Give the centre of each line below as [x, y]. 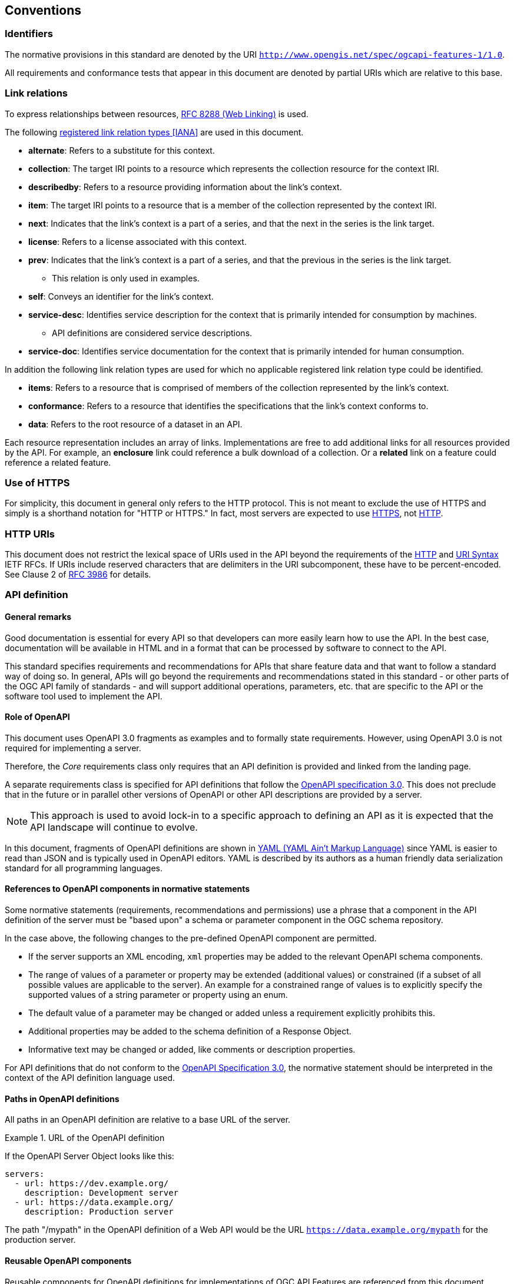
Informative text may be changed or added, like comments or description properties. [192, 1050]
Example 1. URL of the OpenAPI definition [85, 1138]
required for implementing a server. [73, 748]
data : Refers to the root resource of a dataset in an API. [135, 424]
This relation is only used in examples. [126, 278]
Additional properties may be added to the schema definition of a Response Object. [190, 1031]
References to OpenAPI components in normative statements [127, 889]
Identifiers [29, 34]
